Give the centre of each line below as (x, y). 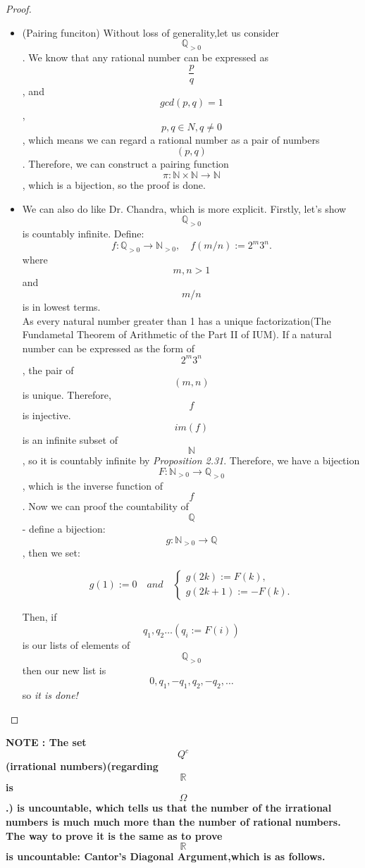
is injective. (47, 415)
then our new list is (64, 670)
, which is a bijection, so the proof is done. (114, 185)
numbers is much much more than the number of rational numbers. (173, 821)
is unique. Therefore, (67, 394)
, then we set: (51, 552)
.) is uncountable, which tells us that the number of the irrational (169, 808)
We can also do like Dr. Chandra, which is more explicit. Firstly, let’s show (184, 208)
